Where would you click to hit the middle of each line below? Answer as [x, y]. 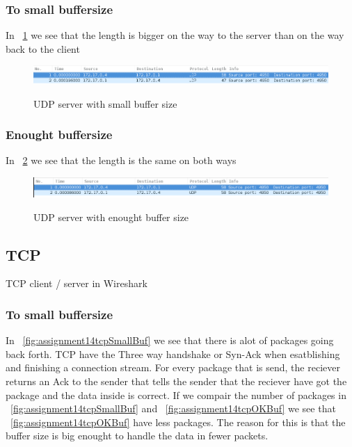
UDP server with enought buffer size [111, 217]
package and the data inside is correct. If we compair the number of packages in [176, 395]
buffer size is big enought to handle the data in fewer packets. [137, 436]
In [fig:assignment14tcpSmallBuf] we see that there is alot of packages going [170, 340]
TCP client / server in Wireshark [77, 283]
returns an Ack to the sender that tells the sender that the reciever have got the [176, 381]
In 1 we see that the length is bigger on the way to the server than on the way [175, 35]
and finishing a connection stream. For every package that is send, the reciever [173, 367]
